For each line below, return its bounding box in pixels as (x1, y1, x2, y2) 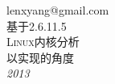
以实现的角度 (6, 48, 74, 65)
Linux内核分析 (6, 33, 80, 50)
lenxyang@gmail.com (6, 2, 109, 18)
